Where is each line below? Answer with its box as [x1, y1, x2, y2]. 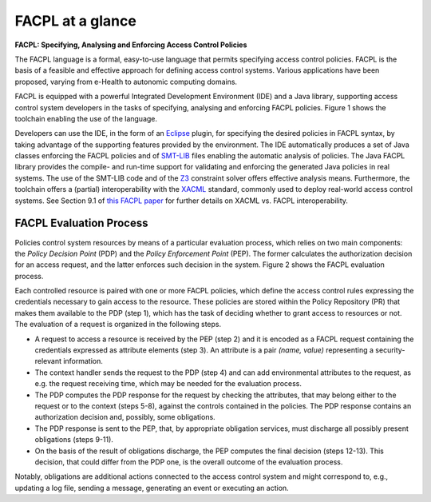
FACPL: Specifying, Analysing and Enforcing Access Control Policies [14, 40, 247, 50]
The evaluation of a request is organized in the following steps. [14, 320, 222, 329]
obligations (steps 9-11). [34, 435, 113, 444]
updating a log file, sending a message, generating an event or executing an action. [14, 483, 289, 492]
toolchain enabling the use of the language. [14, 114, 158, 123]
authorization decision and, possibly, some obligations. [34, 412, 215, 422]
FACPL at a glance [14, 12, 137, 30]
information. [62, 357, 104, 366]
